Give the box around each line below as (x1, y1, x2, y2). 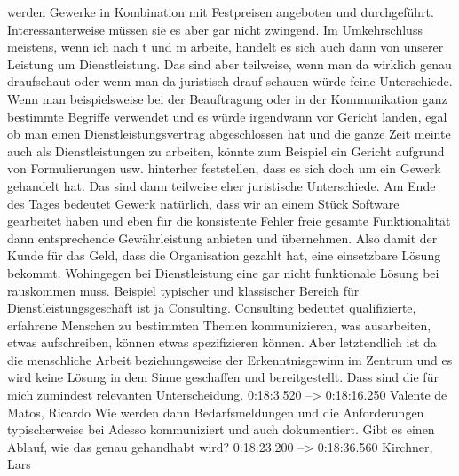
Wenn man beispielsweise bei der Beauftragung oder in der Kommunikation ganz (7, 89, 447, 107)
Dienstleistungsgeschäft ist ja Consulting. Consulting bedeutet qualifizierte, (7, 298, 416, 317)
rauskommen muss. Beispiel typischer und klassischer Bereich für (7, 281, 360, 299)
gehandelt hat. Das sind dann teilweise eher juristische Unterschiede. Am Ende (7, 176, 436, 194)
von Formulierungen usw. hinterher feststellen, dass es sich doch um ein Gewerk (7, 159, 441, 178)
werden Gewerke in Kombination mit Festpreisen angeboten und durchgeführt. (7, 3, 434, 20)
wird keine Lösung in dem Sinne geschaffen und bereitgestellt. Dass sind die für (7, 368, 439, 386)
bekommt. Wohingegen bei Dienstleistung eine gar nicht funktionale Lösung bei (7, 263, 439, 282)
